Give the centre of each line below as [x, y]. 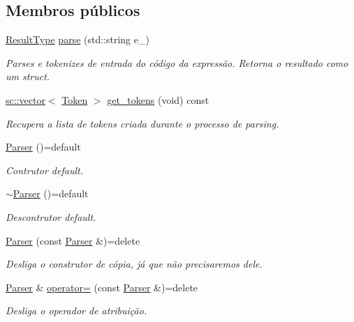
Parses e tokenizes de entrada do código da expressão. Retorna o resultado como [177, 62]
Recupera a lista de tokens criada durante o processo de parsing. [142, 123]
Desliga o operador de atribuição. [76, 310]
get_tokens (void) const [158, 99]
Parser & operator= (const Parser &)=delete [102, 287]
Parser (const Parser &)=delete [73, 240]
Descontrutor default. [51, 216]
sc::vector [25, 99]
